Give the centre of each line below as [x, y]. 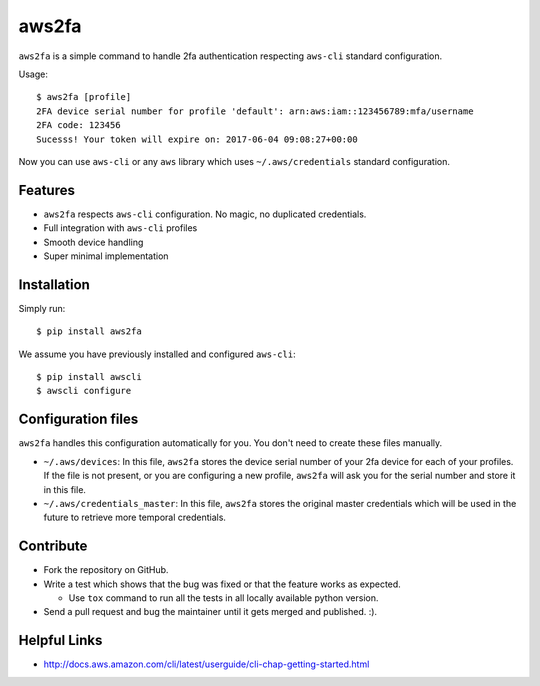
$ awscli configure [84, 391]
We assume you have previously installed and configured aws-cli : [157, 354]
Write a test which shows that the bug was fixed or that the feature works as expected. [222, 584]
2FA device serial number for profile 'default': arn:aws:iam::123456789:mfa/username [255, 111]
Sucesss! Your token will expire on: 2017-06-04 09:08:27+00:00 [197, 139]
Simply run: [42, 308]
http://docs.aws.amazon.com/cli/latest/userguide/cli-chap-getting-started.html [206, 664]
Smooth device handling [93, 242]
